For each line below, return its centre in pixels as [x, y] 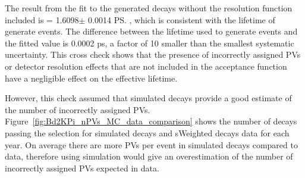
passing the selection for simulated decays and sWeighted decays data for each [147, 132]
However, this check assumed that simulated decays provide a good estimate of [148, 98]
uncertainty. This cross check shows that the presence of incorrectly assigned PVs [153, 54]
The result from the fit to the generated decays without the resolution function [149, 8]
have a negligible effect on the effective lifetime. [91, 78]
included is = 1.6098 [42, 19]
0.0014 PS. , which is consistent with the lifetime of [182, 19]
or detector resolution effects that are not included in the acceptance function [146, 66]
